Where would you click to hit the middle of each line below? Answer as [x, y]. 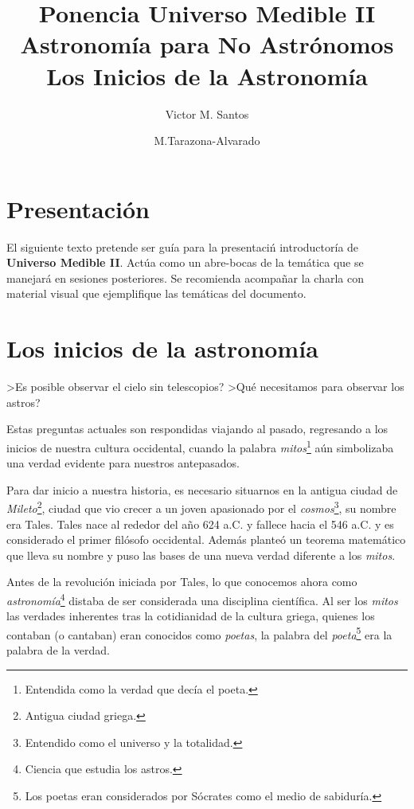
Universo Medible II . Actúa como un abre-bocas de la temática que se [185, 262]
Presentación [78, 208]
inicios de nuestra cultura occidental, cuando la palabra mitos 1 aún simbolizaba [200, 446]
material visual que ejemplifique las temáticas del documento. [156, 293]
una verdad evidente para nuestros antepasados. [123, 463]
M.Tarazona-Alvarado [207, 141]
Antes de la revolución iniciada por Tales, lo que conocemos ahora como [182, 582]
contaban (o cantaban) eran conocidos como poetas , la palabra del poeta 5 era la [199, 633]
